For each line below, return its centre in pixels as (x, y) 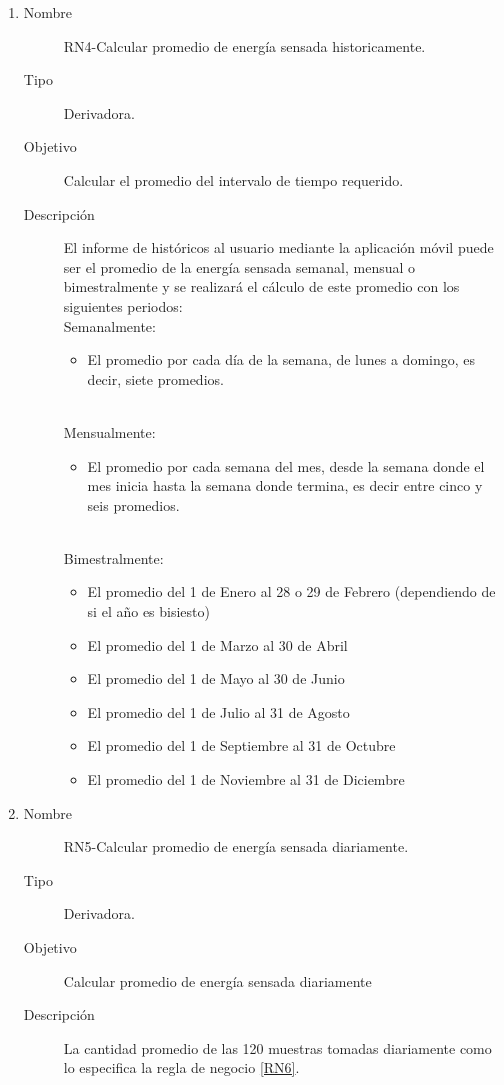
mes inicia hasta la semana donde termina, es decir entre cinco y (285, 485)
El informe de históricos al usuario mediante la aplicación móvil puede (278, 247)
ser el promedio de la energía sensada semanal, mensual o (239, 266)
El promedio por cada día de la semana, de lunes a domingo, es (281, 359)
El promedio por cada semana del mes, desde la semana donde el (286, 465)
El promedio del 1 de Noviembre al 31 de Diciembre (246, 779)
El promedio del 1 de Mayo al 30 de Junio (216, 678)
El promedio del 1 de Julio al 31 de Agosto (218, 711)
